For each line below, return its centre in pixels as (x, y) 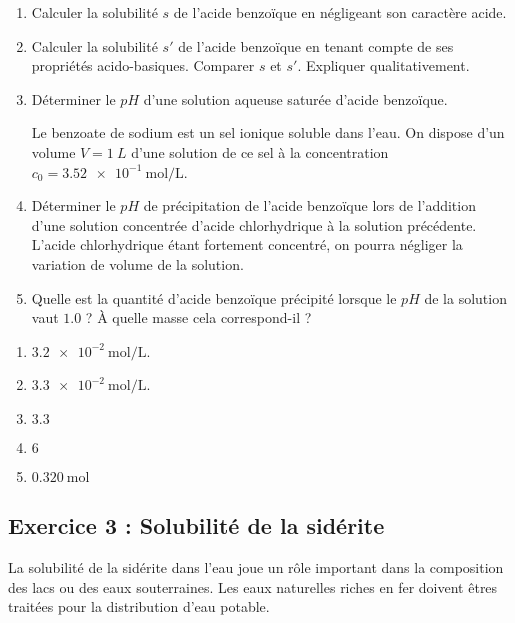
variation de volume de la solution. (137, 263)
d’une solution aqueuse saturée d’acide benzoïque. (295, 98)
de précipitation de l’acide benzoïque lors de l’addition (309, 205)
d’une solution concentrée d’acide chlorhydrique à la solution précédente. (254, 224)
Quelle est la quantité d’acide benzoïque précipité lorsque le (214, 297)
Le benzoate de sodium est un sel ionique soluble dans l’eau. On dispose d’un (268, 132)
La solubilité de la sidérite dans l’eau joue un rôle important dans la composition (256, 567)
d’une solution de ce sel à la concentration (260, 151)
